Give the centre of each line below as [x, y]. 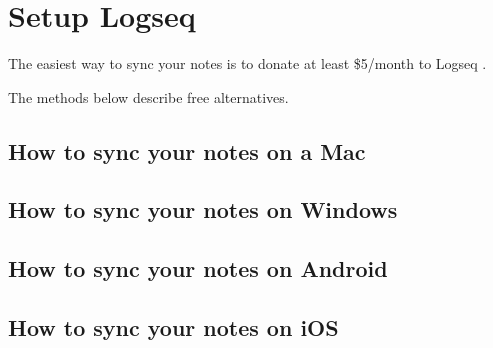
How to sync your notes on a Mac [187, 150]
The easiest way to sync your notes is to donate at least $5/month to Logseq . [247, 63]
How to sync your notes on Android [198, 268]
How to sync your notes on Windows [203, 209]
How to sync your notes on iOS [173, 327]
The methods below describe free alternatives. [148, 96]
